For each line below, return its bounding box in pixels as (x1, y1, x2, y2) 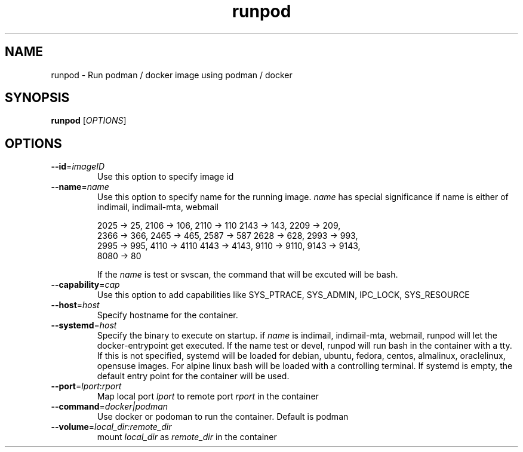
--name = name (51, 182, 109, 192)
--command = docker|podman (51, 401, 168, 412)
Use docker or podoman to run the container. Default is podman (97, 411, 349, 422)
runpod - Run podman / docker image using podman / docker (51, 69, 293, 80)
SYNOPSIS (5, 90, 70, 106)
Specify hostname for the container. (97, 310, 238, 321)
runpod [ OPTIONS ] (51, 115, 127, 126)
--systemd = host (51, 320, 117, 331)
